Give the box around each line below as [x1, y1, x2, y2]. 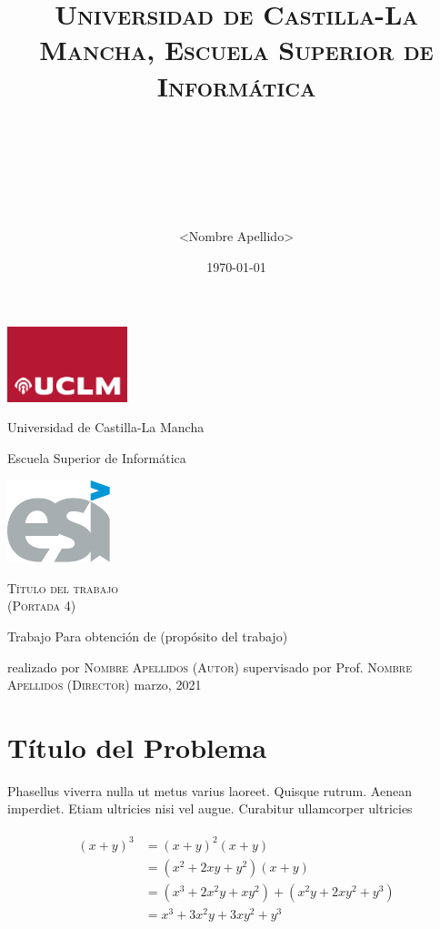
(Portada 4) [7, 596, 76, 615]
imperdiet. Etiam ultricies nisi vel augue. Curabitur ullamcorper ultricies [7, 799, 413, 818]
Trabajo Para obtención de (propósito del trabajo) [7, 626, 288, 645]
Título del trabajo [7, 578, 119, 597]
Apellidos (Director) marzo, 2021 [7, 675, 202, 694]
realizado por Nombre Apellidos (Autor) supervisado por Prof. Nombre [7, 657, 412, 676]
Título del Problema [7, 728, 267, 765]
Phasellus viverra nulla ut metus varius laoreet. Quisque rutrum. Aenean [7, 781, 412, 800]
